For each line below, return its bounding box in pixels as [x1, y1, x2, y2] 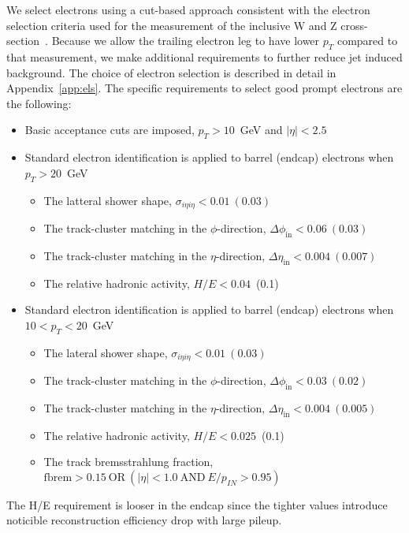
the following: [6, 95, 72, 111]
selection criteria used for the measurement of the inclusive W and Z [6, 17, 337, 33]
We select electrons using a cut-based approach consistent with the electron [6, 2, 370, 17]
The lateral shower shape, [43, 344, 168, 360]
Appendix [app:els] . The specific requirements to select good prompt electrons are [6, 80, 403, 96]
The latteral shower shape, [43, 192, 172, 208]
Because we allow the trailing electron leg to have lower [51, 32, 320, 49]
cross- [340, 17, 368, 33]
